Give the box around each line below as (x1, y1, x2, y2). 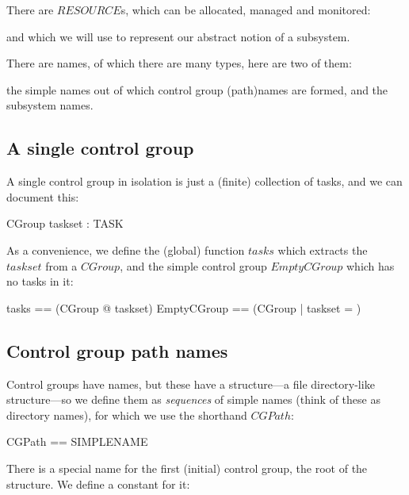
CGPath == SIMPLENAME (6, 433, 148, 450)
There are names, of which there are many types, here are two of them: (6, 55, 352, 71)
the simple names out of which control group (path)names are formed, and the (6, 81, 388, 98)
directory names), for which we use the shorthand (6, 406, 247, 423)
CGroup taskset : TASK (6, 215, 124, 232)
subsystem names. (6, 97, 94, 113)
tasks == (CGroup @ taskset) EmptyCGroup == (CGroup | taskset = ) (6, 299, 361, 316)
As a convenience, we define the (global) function (6, 241, 245, 258)
